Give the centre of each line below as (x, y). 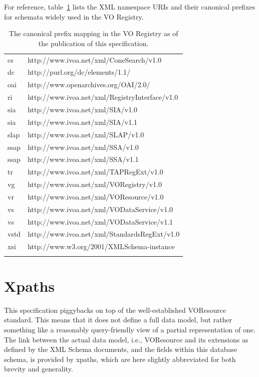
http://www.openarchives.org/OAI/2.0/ (89, 84)
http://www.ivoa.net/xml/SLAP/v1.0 (86, 134)
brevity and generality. (39, 369)
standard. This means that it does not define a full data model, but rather (118, 320)
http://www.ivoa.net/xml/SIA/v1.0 (83, 109)
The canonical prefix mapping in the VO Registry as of (93, 33)
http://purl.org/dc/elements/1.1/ (79, 72)
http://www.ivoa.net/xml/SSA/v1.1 (83, 159)
